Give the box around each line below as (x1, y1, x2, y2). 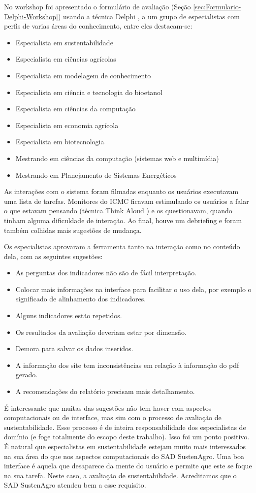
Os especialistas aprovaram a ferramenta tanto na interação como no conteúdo (4, 241, 240, 252)
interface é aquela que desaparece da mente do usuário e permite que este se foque (4, 460, 252, 471)
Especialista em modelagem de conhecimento (15, 70, 151, 80)
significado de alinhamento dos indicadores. (15, 294, 146, 304)
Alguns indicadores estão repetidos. (15, 310, 122, 321)
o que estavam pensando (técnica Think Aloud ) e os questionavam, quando (4, 205, 232, 216)
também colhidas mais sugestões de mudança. (4, 225, 142, 235)
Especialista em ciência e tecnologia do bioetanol (15, 87, 163, 97)
